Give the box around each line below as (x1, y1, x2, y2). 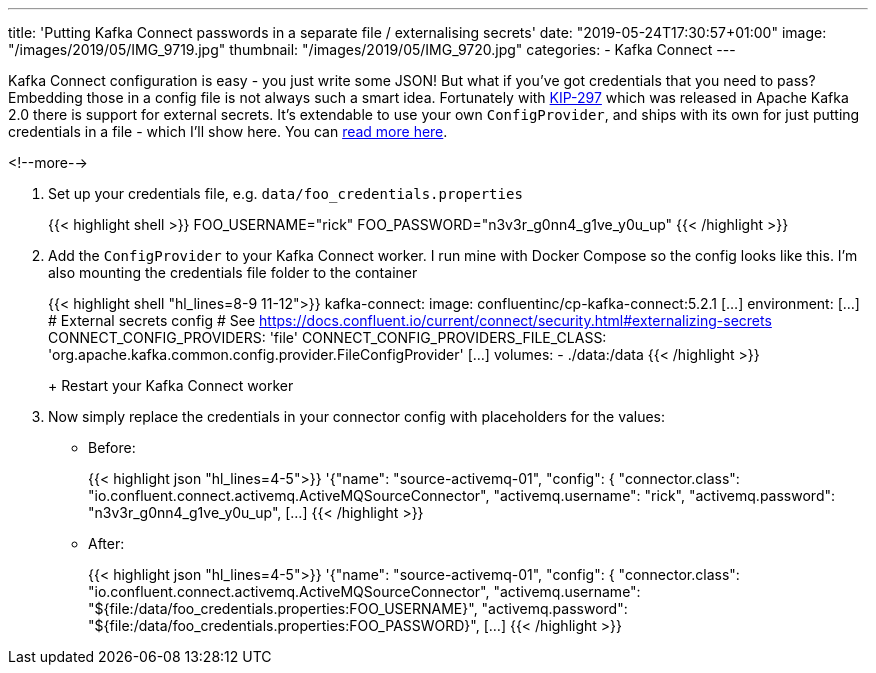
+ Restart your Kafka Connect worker (48, 377, 294, 394)
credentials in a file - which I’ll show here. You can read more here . (8, 123, 448, 140)
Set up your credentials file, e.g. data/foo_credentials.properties (48, 185, 523, 202)
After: (88, 535, 125, 552)
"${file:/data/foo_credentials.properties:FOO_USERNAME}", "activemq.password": (88, 600, 628, 617)
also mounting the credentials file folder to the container (48, 264, 418, 281)
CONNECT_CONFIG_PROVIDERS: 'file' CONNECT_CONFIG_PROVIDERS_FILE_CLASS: (48, 329, 607, 346)
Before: (88, 439, 136, 456)
